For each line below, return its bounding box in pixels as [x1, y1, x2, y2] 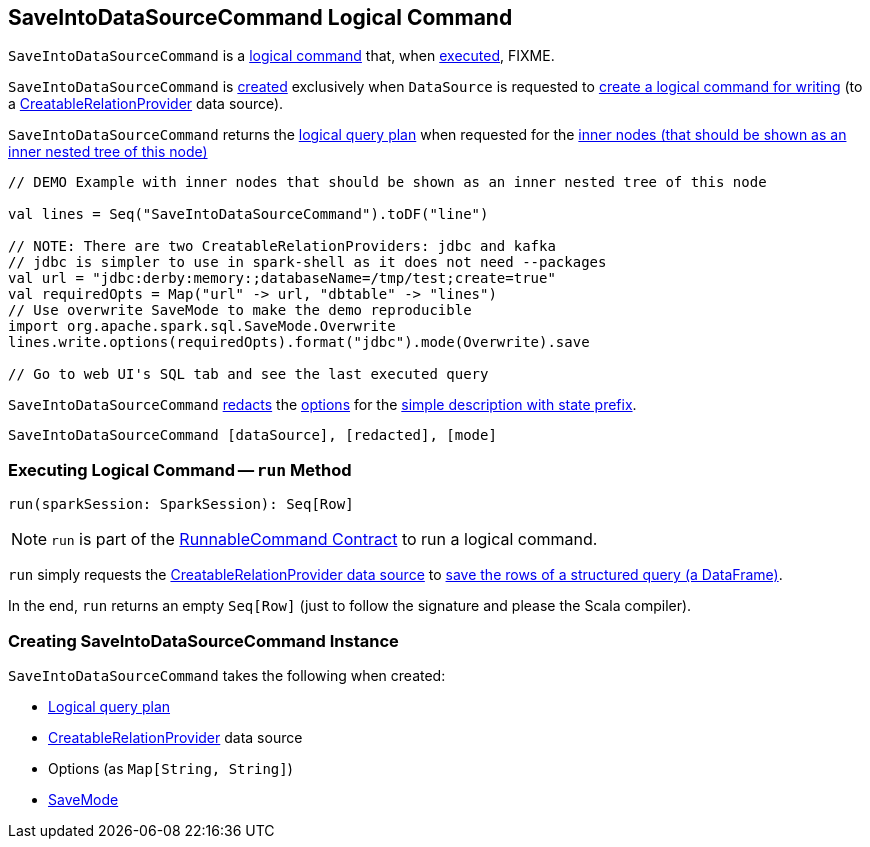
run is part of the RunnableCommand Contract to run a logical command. [51, 529, 598, 550]
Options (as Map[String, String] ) [48, 759, 293, 777]
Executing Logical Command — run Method [8, 459, 352, 480]
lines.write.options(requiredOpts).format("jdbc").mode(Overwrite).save [8, 334, 590, 351]
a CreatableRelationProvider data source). [8, 95, 284, 113]
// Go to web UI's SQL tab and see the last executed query [8, 366, 489, 383]
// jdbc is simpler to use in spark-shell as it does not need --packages [8, 254, 607, 271]
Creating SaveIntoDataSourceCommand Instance [8, 630, 399, 651]
